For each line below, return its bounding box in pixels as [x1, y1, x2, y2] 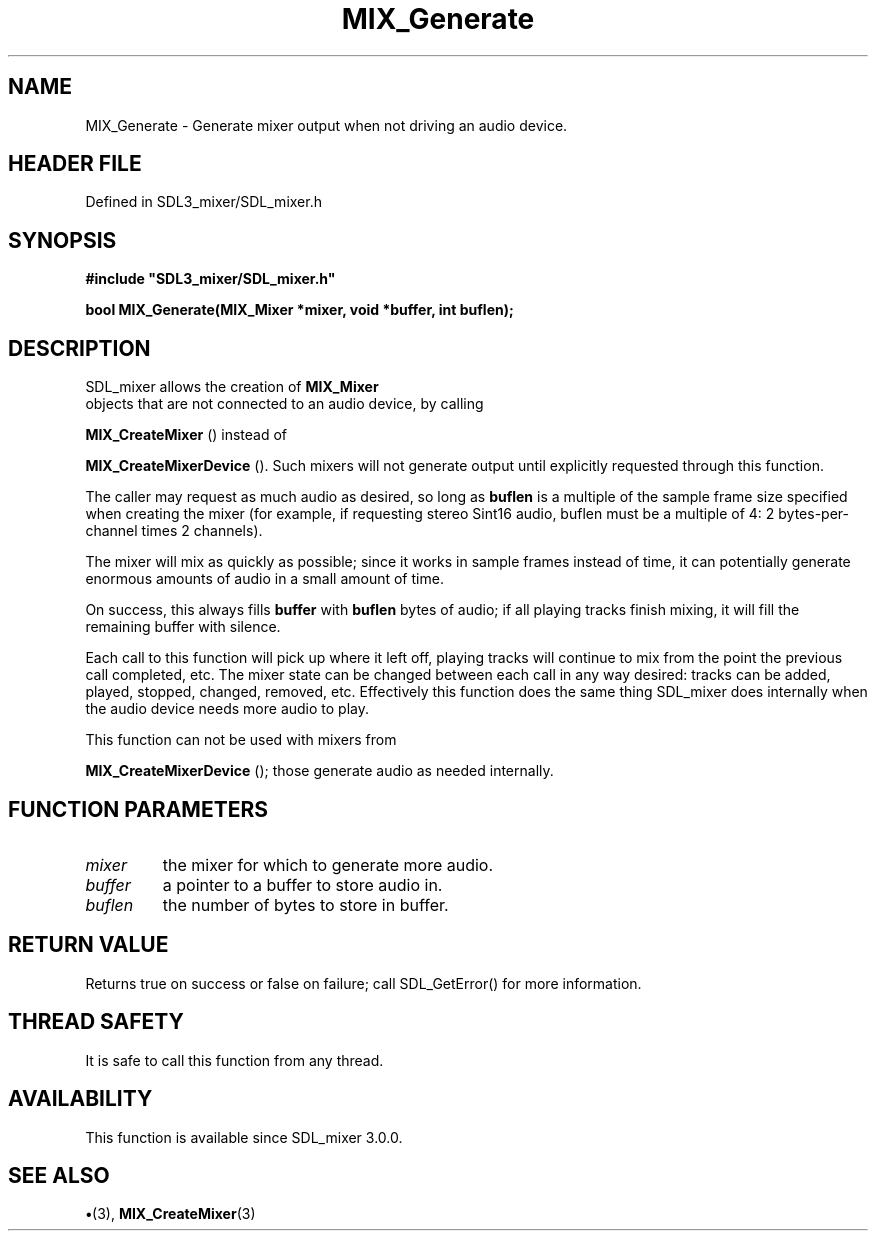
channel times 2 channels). [85, 522, 263, 540]
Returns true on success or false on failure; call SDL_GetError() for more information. [85, 974, 642, 992]
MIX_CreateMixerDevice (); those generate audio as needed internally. [85, 762, 554, 780]
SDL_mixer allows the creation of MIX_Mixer [85, 378, 379, 396]
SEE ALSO [8, 1162, 110, 1188]
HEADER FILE [8, 151, 142, 177]
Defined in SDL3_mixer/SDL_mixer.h [85, 193, 322, 211]
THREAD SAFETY [8, 1009, 184, 1035]
